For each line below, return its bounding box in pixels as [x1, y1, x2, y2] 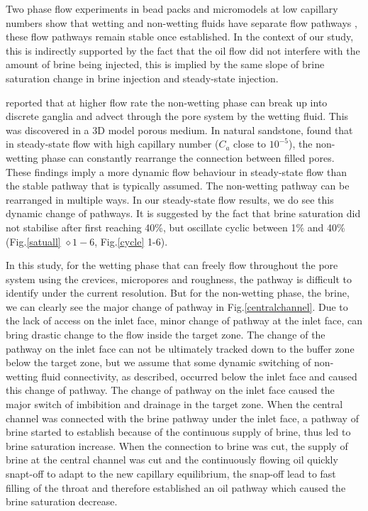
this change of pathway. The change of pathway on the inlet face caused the [6, 383, 335, 397]
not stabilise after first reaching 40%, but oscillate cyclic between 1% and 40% [6, 219, 345, 234]
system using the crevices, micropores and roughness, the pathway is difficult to [6, 271, 352, 286]
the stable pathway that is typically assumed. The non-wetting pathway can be [6, 178, 350, 193]
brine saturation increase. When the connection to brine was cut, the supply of [6, 438, 348, 453]
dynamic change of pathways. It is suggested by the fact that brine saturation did [6, 206, 361, 221]
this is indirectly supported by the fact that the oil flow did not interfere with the [6, 43, 360, 57]
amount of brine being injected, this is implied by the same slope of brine [6, 57, 325, 72]
